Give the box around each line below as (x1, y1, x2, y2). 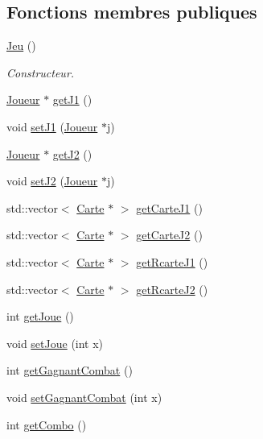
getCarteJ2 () (136, 226, 203, 243)
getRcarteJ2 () (136, 280, 208, 297)
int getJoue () (6, 308, 74, 325)
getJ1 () (52, 91, 92, 108)
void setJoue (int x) (6, 334, 104, 351)
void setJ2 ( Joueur (6, 172, 98, 189)
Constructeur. (6, 64, 75, 81)
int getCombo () (6, 416, 87, 433)
